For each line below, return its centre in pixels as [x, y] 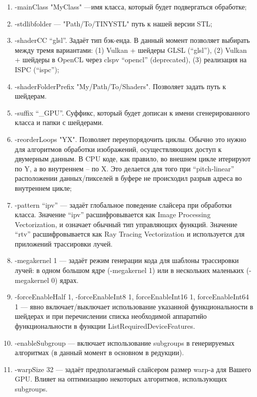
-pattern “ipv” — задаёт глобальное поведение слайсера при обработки [123, 204]
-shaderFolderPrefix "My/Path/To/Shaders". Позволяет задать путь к [120, 86]
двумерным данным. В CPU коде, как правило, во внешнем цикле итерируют [133, 159]
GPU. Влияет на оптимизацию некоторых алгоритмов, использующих [121, 379]
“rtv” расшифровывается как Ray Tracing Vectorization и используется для [130, 234]
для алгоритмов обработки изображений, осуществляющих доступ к [118, 149]
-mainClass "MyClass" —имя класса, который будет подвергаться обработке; [131, 6]
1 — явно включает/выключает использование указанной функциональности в [134, 306]
